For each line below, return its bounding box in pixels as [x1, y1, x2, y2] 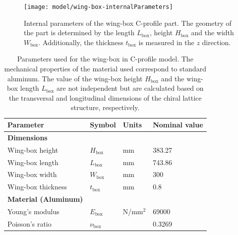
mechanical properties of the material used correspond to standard [4, 63, 206, 74]
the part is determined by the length [24, 27, 135, 38]
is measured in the [138, 37, 194, 47]
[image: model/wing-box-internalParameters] [24, 3, 173, 10]
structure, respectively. [71, 102, 140, 113]
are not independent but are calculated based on [57, 83, 204, 93]
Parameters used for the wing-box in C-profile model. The [17, 54, 193, 64]
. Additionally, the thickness [38, 37, 123, 47]
